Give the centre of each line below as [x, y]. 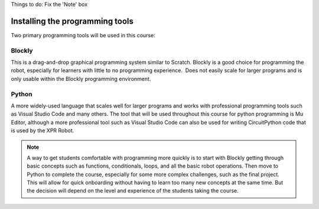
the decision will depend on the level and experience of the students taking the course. [133, 191]
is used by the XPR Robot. [43, 130]
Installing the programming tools [72, 21]
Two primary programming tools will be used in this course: [83, 35]
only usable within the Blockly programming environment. [81, 79]
